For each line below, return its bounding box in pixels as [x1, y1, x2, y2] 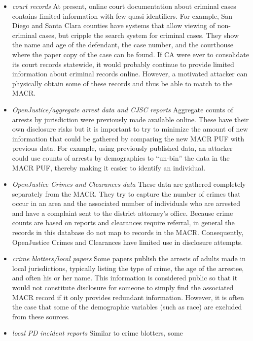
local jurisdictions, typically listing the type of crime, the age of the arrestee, [12, 263, 244, 273]
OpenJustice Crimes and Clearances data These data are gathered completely [12, 179, 246, 189]
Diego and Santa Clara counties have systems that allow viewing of [12, 20, 215, 31]
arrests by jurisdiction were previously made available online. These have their [12, 114, 249, 124]
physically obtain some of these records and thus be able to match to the [12, 78, 233, 88]
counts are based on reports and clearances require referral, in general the [12, 217, 235, 228]
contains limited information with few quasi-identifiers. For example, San [12, 10, 233, 21]
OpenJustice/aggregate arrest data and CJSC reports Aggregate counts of [12, 104, 233, 114]
